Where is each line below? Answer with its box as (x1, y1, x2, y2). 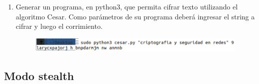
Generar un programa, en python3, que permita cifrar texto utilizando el (15, 1, 238, 11)
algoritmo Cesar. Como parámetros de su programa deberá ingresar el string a (15, 11, 255, 21)
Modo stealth (4, 68, 74, 83)
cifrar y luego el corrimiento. (15, 21, 103, 31)
